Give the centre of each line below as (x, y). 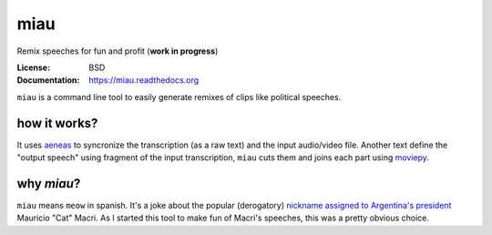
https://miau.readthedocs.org (144, 80)
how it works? (57, 123)
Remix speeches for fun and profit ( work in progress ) (118, 51)
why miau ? (49, 184)
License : (33, 67)
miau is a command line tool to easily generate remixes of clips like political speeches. (179, 97)
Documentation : (48, 80)
